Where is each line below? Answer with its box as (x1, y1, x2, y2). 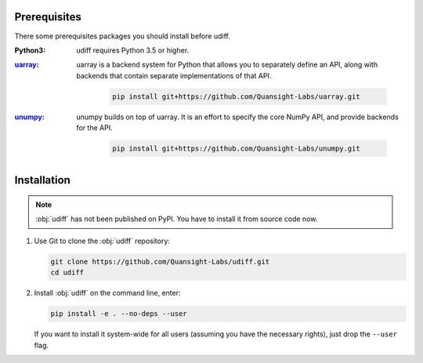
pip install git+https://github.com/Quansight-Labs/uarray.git (112, 92, 360, 101)
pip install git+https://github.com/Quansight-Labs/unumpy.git (112, 144, 360, 153)
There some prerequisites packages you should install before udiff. (14, 31, 230, 41)
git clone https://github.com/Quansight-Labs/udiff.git (50, 257, 270, 266)
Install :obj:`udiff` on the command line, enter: (34, 289, 181, 298)
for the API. (76, 123, 113, 132)
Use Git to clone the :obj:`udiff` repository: (34, 236, 170, 245)
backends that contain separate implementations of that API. (76, 71, 272, 80)
